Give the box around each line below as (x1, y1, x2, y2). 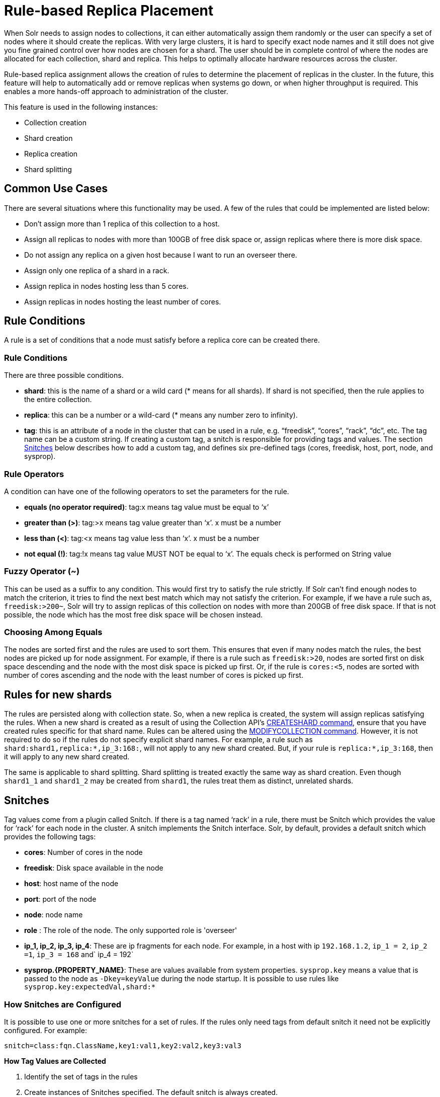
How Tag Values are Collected (4, 1056, 106, 1065)
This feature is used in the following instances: (4, 102, 158, 111)
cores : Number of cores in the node (24, 848, 143, 857)
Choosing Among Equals (4, 627, 103, 638)
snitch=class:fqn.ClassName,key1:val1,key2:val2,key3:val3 (4, 1041, 242, 1050)
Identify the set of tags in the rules (24, 1072, 138, 1081)
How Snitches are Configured (4, 999, 122, 1009)
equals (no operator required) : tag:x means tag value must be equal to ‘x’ (24, 502, 269, 511)
